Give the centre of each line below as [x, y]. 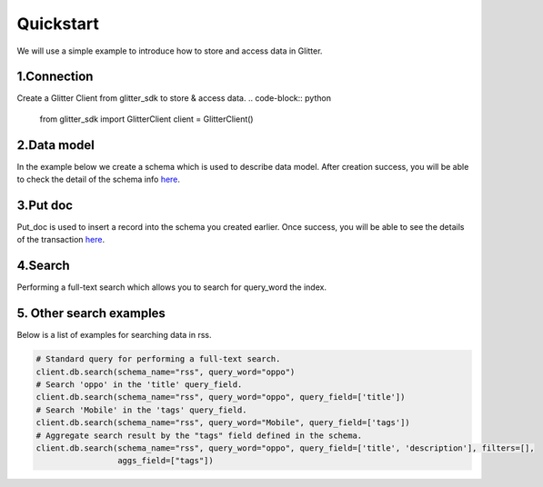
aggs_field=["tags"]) [165, 461]
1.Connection [55, 77]
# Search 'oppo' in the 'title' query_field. [139, 385]
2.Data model [56, 145]
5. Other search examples [91, 313]
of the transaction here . [60, 240]
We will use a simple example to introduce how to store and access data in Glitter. [170, 51]
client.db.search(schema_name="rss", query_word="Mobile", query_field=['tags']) [223, 423]
